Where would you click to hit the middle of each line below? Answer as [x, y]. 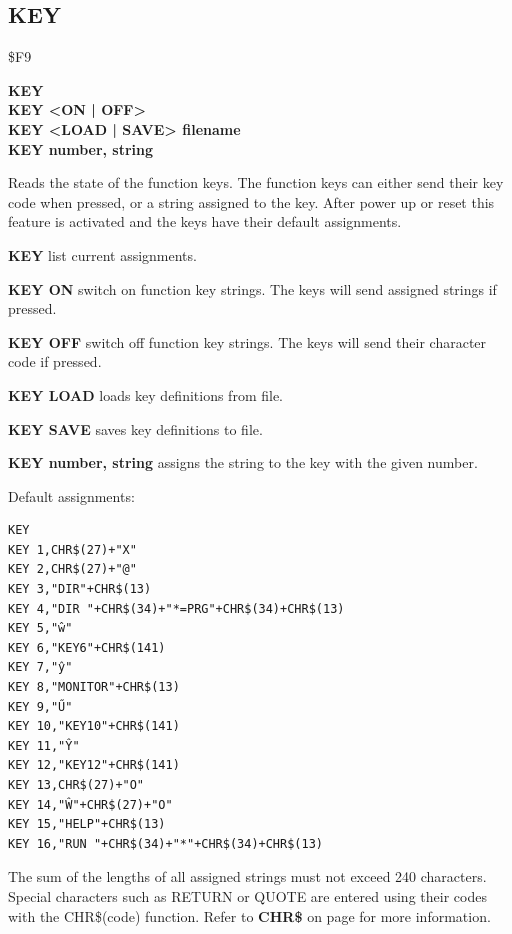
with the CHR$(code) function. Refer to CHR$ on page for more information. [249, 915]
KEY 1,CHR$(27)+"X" [72, 549]
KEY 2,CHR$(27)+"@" [72, 569]
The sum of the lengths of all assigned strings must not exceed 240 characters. [247, 876]
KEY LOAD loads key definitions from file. [146, 394]
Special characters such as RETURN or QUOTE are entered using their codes [247, 895]
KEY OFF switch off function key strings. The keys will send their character [247, 341]
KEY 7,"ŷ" [40, 667]
